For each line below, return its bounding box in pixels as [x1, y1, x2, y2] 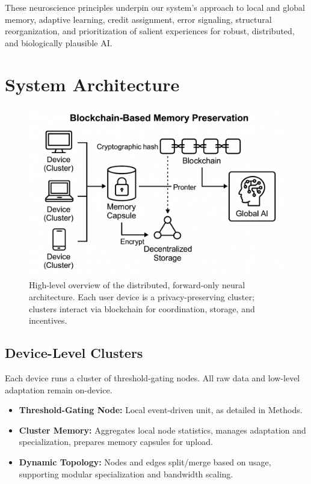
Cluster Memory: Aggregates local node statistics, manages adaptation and [19, 423, 306, 436]
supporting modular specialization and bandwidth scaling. [19, 467, 233, 480]
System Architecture [5, 71, 180, 96]
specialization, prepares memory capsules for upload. [19, 435, 213, 448]
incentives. [29, 314, 67, 327]
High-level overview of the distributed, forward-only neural [29, 279, 245, 291]
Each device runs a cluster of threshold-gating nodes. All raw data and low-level [5, 372, 300, 384]
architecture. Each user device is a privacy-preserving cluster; [29, 291, 254, 303]
